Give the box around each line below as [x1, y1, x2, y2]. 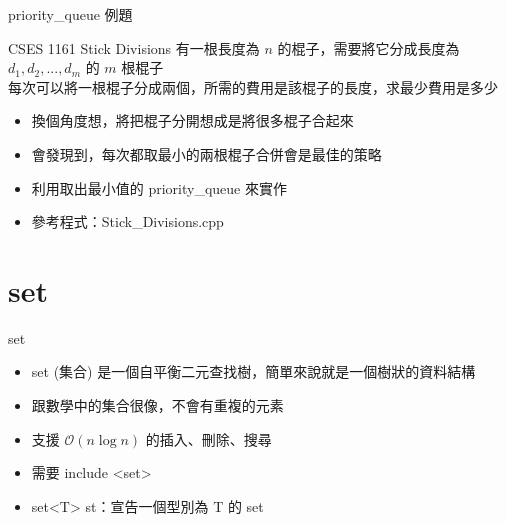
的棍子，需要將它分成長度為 [277, 37, 460, 58]
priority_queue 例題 [8, 4, 133, 24]
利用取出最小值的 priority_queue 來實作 [31, 177, 288, 198]
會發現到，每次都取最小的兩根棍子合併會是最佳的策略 [31, 143, 382, 164]
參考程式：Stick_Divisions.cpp [31, 211, 224, 232]
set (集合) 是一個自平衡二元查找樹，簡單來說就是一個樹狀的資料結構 [31, 361, 476, 382]
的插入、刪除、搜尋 [145, 428, 272, 449]
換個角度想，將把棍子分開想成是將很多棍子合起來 [31, 110, 354, 131]
